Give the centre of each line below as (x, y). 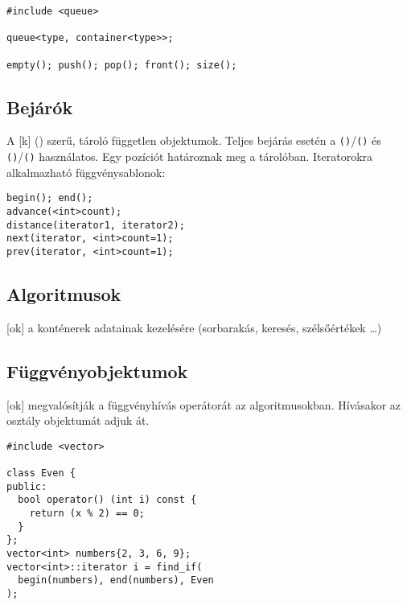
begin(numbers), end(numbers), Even (116, 580)
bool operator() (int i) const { (107, 500)
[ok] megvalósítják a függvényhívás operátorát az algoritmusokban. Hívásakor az (204, 404)
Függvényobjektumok (97, 370)
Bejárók (40, 107)
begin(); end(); (50, 198)
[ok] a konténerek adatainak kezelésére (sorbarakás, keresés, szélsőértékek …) (194, 327)
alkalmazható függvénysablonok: (86, 172)
